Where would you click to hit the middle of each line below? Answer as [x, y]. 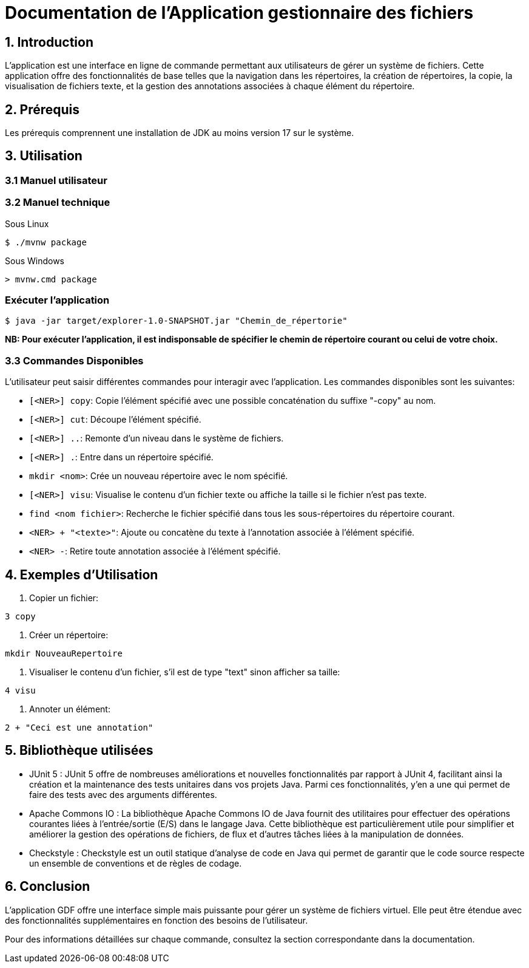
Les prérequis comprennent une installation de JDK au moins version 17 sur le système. [180, 133]
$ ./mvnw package [46, 242]
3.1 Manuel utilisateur [56, 180]
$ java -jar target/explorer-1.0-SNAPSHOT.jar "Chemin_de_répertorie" [176, 321]
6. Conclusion [48, 887]
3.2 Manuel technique [58, 203]
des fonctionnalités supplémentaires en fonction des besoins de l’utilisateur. [157, 920]
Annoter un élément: [70, 709]
